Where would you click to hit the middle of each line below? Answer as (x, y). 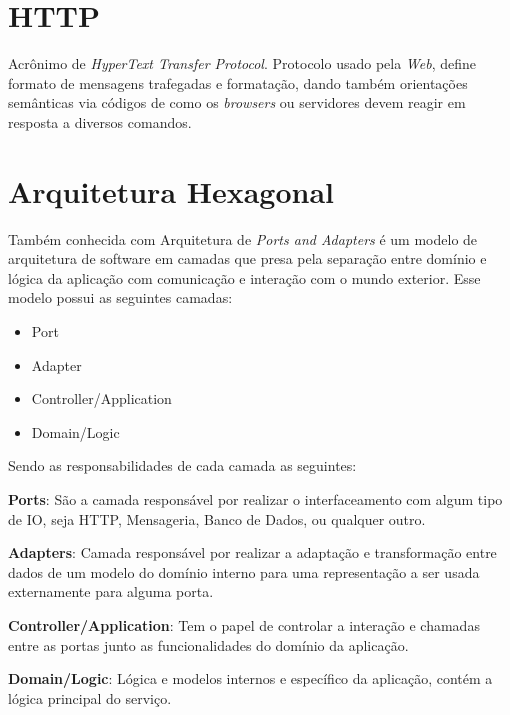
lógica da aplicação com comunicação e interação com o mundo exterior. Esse (244, 277)
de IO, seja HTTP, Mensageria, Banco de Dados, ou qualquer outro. (217, 518)
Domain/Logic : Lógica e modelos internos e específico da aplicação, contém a (250, 678)
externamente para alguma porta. (111, 591)
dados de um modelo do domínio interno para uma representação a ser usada (244, 571)
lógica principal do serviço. (90, 697)
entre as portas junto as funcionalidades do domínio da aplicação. (208, 644)
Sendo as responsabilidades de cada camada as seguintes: (182, 465)
